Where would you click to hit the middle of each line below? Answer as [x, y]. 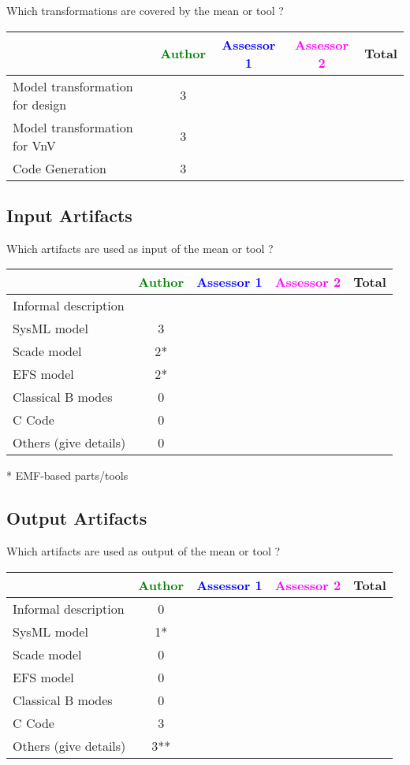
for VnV [34, 145]
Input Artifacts [69, 215]
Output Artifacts [77, 518]
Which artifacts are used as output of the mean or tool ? [143, 551]
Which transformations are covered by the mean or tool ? [145, 10]
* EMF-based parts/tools [67, 475]
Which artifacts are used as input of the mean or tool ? [140, 248]
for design [40, 104]
